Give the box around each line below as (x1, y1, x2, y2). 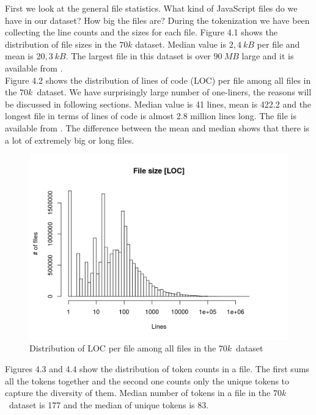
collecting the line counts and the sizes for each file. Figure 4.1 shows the (5, 26, 277, 39)
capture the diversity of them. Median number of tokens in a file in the (5, 386, 271, 399)
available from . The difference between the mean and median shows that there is (5, 121, 310, 134)
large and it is (241, 50, 294, 62)
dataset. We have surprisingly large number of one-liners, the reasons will (37, 86, 312, 98)
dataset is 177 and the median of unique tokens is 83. (9, 398, 209, 411)
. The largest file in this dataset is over (65, 50, 211, 62)
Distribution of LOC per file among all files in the (29, 342, 216, 354)
